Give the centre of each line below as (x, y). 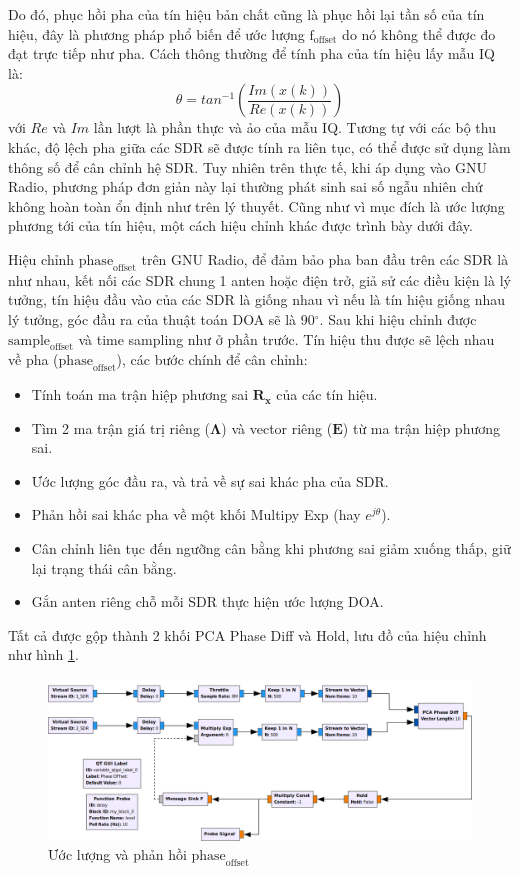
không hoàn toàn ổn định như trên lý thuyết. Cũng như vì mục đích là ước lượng (256, 205)
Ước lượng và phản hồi (117, 854)
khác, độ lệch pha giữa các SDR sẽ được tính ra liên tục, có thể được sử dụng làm (259, 146)
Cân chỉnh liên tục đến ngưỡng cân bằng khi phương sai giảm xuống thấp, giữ (271, 548)
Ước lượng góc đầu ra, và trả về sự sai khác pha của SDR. (210, 480)
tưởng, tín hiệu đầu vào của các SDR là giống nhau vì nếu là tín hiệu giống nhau (257, 299)
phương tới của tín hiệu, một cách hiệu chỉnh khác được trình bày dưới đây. (240, 225)
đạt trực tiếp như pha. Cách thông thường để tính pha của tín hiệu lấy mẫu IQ (251, 53)
